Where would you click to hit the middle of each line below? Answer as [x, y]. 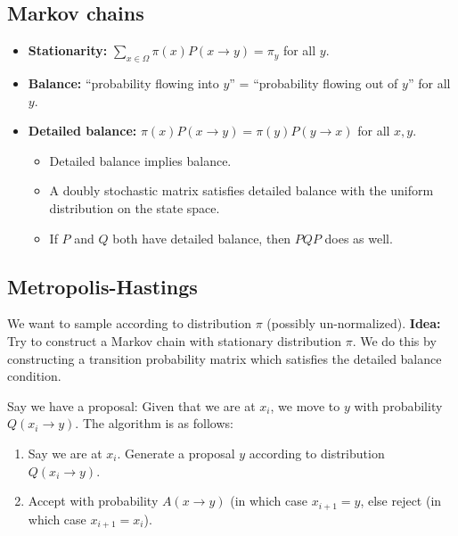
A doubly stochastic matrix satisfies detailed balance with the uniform [241, 190]
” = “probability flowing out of [314, 83]
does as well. [359, 238]
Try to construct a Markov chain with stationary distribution [174, 340]
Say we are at [65, 453]
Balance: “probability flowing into [123, 83]
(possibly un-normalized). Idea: [354, 323]
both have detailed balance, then [202, 238]
